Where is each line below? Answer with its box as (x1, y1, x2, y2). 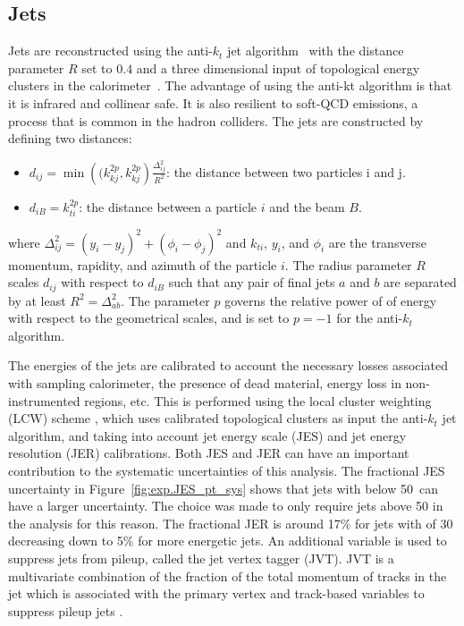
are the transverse (328, 233, 426, 251)
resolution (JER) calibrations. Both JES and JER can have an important (8, 444, 409, 462)
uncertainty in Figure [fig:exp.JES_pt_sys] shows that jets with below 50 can (8, 478, 438, 497)
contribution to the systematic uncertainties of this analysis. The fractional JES (8, 461, 445, 479)
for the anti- (336, 309, 403, 327)
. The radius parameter (284, 255, 412, 274)
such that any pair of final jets (168, 273, 335, 292)
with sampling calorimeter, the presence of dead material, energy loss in (8, 373, 401, 392)
